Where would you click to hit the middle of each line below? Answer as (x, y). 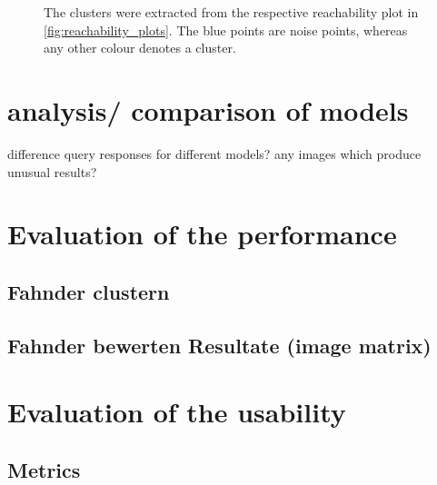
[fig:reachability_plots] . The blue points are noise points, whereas (226, 30)
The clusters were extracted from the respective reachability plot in (231, 12)
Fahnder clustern (89, 291)
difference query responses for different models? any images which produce (214, 153)
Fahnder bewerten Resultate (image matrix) (219, 345)
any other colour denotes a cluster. (140, 48)
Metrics (44, 469)
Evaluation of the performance (202, 234)
